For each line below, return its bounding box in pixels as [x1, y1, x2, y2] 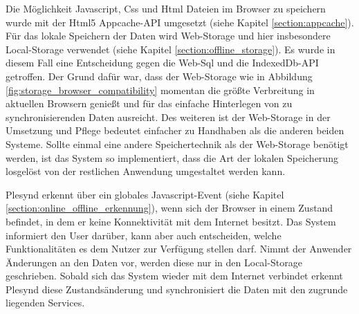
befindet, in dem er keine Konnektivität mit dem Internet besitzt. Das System [6, 214, 336, 228]
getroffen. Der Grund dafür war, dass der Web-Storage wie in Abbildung [6, 68, 313, 83]
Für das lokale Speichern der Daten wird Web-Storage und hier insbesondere [6, 28, 331, 43]
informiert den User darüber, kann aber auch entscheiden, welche [6, 228, 282, 242]
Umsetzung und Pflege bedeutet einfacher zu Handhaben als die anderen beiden [6, 123, 344, 138]
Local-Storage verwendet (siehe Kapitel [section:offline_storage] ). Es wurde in [6, 41, 335, 56]
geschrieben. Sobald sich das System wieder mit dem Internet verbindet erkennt [6, 268, 343, 283]
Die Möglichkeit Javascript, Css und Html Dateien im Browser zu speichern [6, 1, 326, 15]
